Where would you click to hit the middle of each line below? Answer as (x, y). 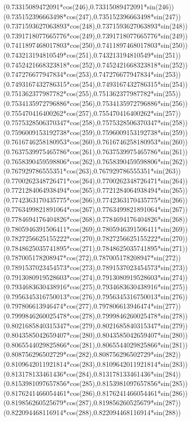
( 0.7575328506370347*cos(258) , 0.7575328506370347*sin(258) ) (96, 123)
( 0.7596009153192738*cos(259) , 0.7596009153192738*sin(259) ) (96, 132)
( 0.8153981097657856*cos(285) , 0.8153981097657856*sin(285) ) (96, 383)
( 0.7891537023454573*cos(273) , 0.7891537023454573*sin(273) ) (96, 267)
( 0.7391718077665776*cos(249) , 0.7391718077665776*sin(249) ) (96, 35)
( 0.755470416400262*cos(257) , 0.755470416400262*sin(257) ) (92, 113)
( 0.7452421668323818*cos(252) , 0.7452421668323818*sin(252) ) (96, 64)
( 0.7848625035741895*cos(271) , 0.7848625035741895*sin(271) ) (96, 248)
